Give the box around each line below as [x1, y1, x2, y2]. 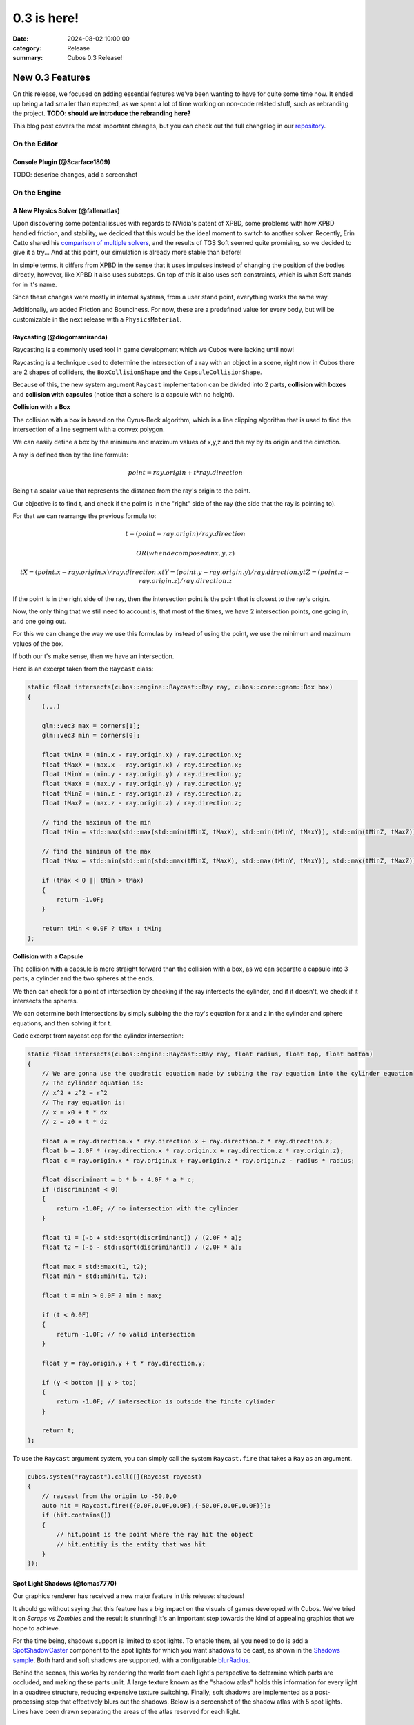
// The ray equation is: [41, 1098, 126, 1107]
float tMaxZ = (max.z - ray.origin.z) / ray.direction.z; [41, 799, 242, 807]
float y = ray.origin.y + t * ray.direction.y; [41, 1359, 206, 1367]
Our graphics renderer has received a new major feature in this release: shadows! [12, 1592, 245, 1600]
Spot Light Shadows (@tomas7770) [12, 1579, 117, 1587]
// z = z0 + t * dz [41, 1118, 108, 1125]
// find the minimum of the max [41, 847, 152, 856]
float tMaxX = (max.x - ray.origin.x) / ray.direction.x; [41, 760, 242, 769]
